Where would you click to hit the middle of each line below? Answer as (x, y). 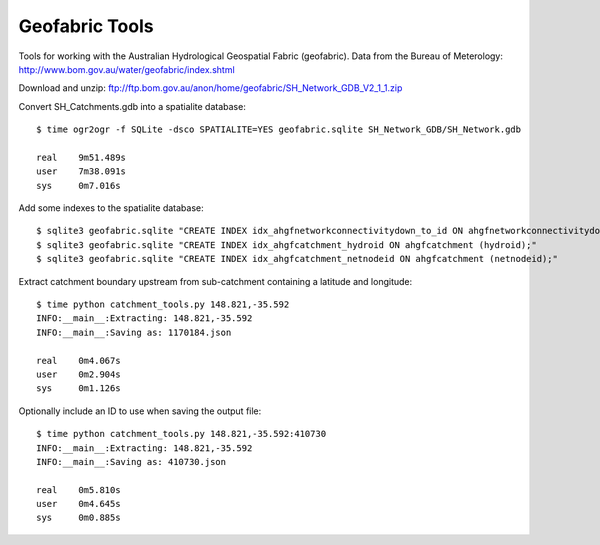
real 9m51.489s (81, 157)
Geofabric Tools (86, 26)
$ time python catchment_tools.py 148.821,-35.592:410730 (181, 434)
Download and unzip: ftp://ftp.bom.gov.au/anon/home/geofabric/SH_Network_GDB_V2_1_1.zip (210, 88)
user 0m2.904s (78, 374)
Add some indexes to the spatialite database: (111, 208)
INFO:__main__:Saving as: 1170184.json (134, 332)
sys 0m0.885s (78, 518)
